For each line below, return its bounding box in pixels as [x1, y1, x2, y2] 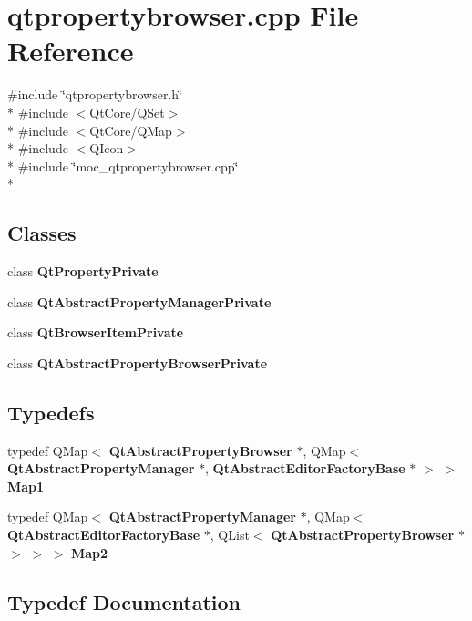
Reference [7, 32, 134, 69]
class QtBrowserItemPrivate [7, 323, 184, 342]
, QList [210, 525, 250, 544]
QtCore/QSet [89, 102, 165, 121]
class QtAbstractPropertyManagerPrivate [7, 292, 272, 311]
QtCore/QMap [89, 120, 172, 140]
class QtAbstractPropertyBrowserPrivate [7, 353, 268, 372]
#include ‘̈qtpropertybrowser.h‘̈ [7, 85, 182, 104]
